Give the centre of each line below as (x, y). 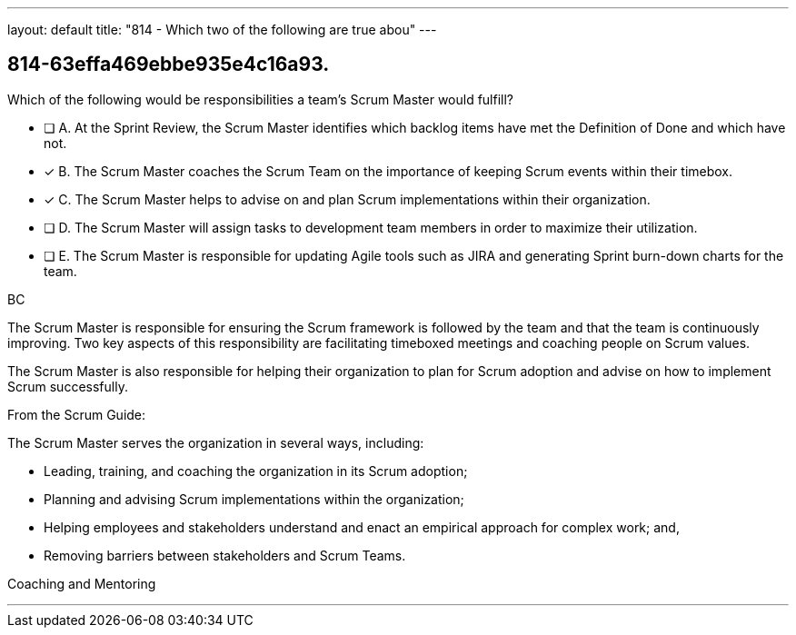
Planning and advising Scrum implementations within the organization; (254, 499)
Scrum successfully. (68, 386)
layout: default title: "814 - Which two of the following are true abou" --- (222, 30)
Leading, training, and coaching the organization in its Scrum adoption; (256, 471)
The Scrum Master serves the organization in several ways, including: (216, 442)
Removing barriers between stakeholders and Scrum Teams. (225, 555)
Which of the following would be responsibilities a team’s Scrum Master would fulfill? (261, 99)
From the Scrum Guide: (77, 414)
